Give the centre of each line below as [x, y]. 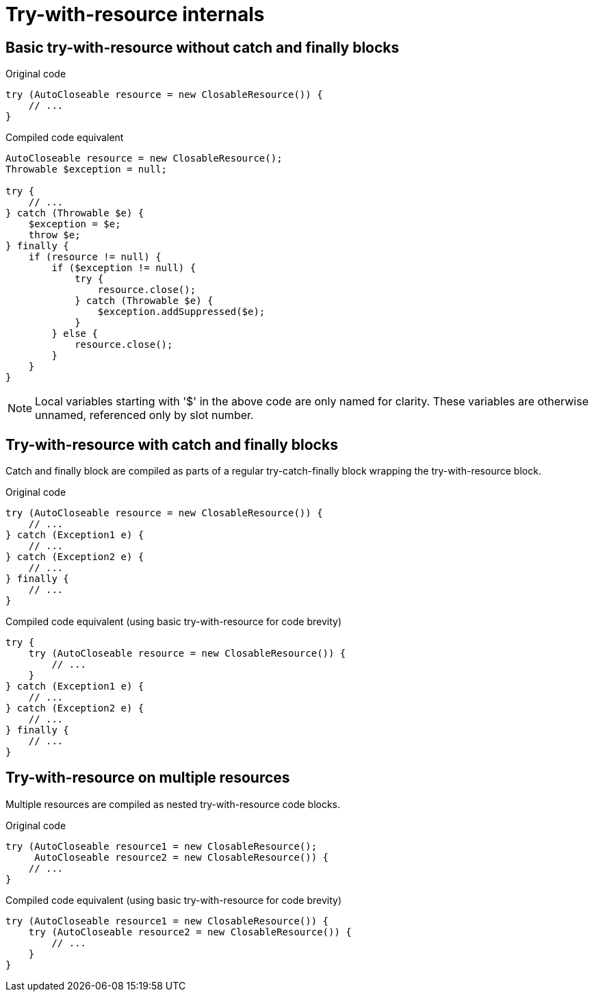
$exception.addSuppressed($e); [181, 312]
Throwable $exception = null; [87, 169]
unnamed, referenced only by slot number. [144, 415]
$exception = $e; [75, 224]
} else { [75, 334]
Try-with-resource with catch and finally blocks [172, 444]
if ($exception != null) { [124, 268]
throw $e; [54, 235]
